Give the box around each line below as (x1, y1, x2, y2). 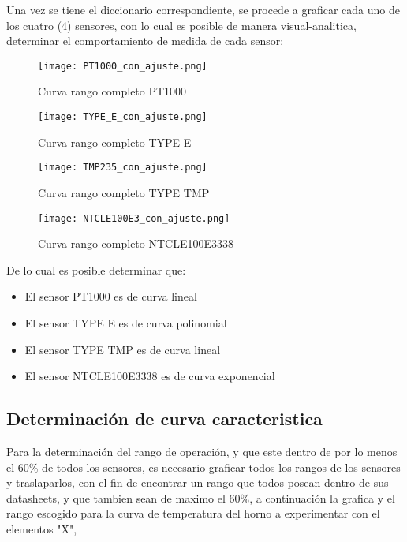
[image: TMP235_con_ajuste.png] (38, 162, 207, 174)
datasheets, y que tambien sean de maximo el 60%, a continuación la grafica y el (6, 489, 395, 506)
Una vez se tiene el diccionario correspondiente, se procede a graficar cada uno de (6, 2, 400, 17)
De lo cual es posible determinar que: (6, 261, 186, 278)
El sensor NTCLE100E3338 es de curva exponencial (24, 368, 275, 384)
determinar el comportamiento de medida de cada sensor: (6, 32, 284, 49)
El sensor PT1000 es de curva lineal (24, 288, 197, 305)
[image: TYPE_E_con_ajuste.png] (38, 111, 207, 123)
